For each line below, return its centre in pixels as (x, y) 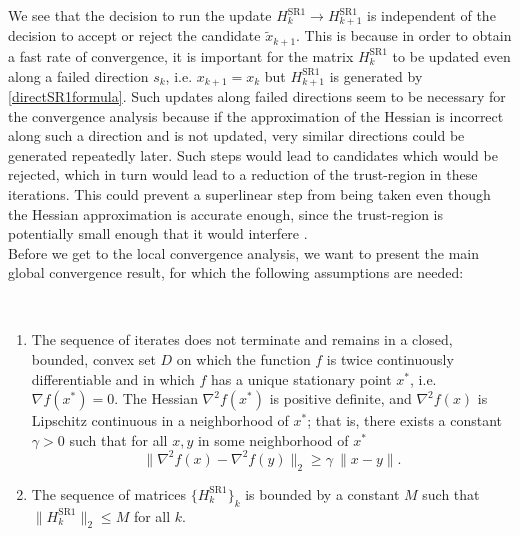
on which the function (243, 359)
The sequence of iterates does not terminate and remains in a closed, (242, 339)
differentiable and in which (113, 378)
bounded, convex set (93, 359)
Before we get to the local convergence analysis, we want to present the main (244, 252)
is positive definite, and (340, 398)
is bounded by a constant (322, 493)
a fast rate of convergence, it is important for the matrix (181, 55)
